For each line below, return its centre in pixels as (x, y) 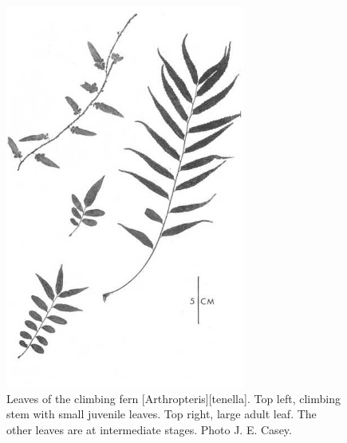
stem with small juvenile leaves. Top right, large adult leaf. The (162, 414)
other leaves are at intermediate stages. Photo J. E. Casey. (149, 430)
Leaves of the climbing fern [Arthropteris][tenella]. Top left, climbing (173, 398)
